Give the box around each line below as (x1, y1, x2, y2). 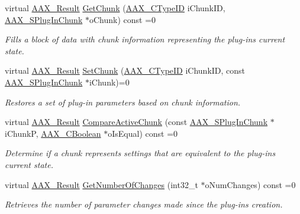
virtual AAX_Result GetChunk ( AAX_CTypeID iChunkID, (5, 2, 225, 14)
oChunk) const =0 (89, 13, 156, 25)
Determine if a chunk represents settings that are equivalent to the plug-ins (5, 147, 276, 159)
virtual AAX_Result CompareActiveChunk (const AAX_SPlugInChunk (5, 116, 268, 128)
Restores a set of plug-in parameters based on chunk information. (5, 96, 241, 108)
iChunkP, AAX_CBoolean (5, 127, 101, 139)
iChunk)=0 (89, 75, 130, 88)
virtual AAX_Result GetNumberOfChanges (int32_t (5, 178, 198, 190)
